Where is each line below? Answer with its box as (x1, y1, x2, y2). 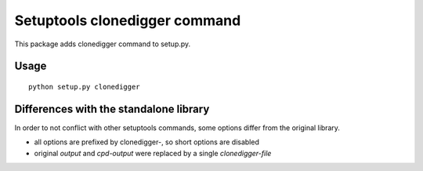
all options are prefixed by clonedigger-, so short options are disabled (34, 137, 260, 147)
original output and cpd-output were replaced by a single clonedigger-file (34, 148, 272, 158)
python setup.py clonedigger (28, 82, 140, 91)
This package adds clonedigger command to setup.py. (14, 39, 191, 49)
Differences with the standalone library (14, 102, 210, 115)
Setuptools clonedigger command (14, 12, 241, 29)
